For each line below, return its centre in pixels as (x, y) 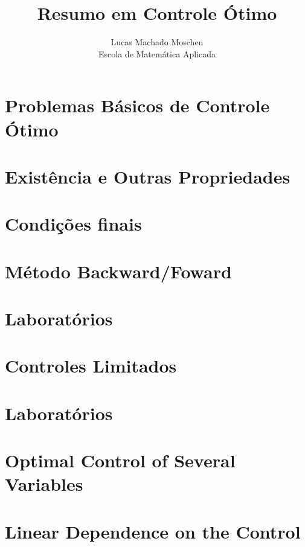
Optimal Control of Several (120, 460)
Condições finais (73, 224)
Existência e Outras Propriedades (148, 176)
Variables (44, 484)
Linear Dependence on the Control (153, 531)
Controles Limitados (91, 366)
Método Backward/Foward (118, 271)
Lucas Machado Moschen (157, 42)
